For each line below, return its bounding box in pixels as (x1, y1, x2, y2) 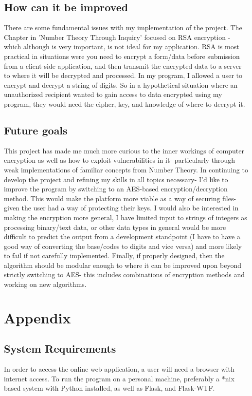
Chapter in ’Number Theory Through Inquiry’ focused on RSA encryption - (4, 32, 231, 42)
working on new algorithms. (4, 279, 87, 289)
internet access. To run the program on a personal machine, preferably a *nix (4, 373, 234, 383)
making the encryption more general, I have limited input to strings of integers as (4, 212, 247, 222)
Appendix (4, 307, 71, 327)
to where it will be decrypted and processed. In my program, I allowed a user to (4, 70, 243, 80)
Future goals (4, 122, 68, 137)
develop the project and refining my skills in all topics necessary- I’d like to (4, 174, 228, 184)
